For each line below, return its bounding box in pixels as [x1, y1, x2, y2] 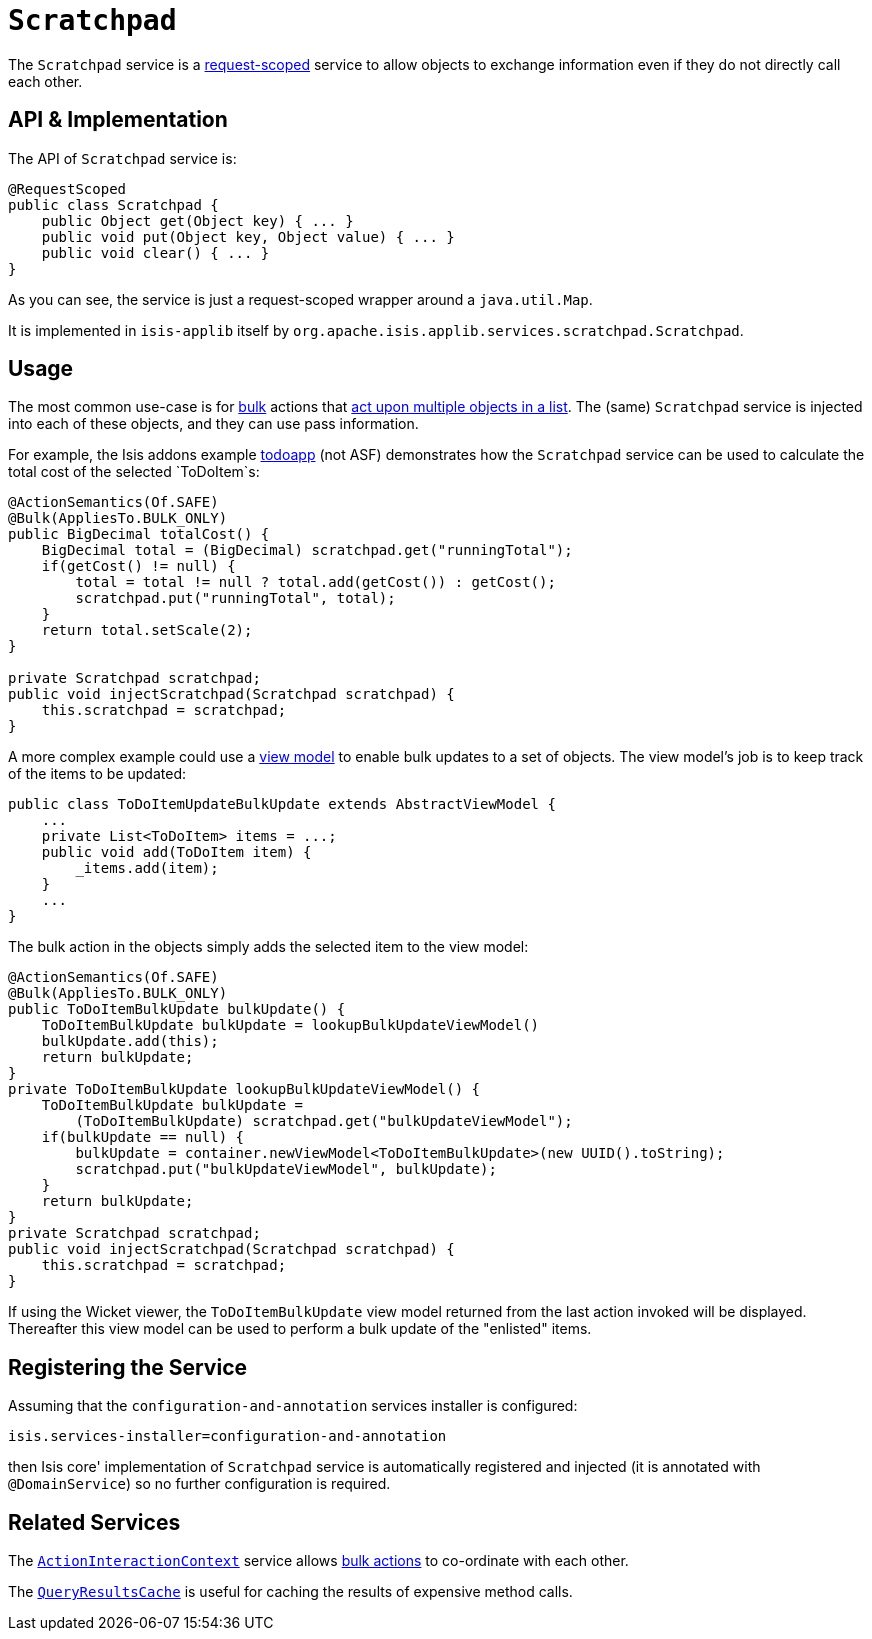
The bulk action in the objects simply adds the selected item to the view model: [8, 938, 529, 956]
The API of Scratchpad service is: [8, 149, 237, 167]
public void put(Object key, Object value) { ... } [41, 228, 455, 245]
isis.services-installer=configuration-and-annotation [8, 1428, 447, 1445]
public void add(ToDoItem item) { [41, 844, 312, 861]
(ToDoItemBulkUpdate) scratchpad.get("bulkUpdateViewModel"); [75, 1113, 573, 1130]
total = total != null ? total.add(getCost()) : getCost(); [75, 574, 556, 591]
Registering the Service [8, 1354, 247, 1380]
